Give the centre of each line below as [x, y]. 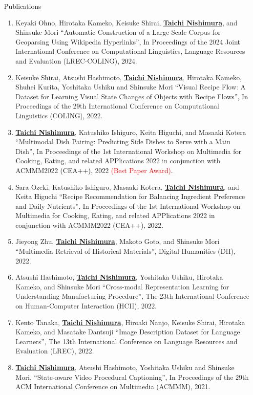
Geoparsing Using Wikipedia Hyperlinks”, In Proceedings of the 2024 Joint [128, 41]
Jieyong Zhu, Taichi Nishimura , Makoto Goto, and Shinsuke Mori [117, 241]
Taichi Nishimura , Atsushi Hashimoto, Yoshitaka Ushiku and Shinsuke [125, 367]
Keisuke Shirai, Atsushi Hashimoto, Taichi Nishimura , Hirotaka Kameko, [128, 77]
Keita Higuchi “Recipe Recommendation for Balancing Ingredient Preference [130, 196]
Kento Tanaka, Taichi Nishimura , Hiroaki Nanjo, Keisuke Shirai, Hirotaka [130, 322]
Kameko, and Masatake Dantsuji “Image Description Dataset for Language [128, 332]
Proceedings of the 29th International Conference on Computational [117, 106]
